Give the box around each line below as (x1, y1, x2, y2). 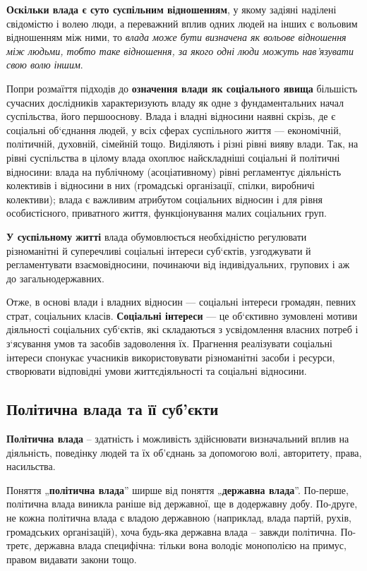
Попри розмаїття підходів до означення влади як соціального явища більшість (6, 80, 358, 95)
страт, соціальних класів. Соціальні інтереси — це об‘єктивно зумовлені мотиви (6, 308, 358, 323)
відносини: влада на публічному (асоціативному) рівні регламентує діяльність (6, 164, 342, 179)
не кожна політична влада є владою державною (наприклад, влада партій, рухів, (6, 510, 352, 525)
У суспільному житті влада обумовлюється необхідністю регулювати (6, 229, 307, 244)
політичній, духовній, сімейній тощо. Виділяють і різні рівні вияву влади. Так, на (6, 136, 359, 151)
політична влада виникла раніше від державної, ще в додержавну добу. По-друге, (6, 496, 358, 511)
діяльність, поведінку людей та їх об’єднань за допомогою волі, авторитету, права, (6, 445, 362, 459)
